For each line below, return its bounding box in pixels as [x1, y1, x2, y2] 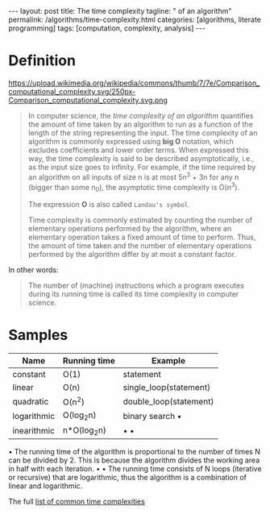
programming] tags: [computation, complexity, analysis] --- [8, 23, 206, 33]
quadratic [12, 396, 49, 407]
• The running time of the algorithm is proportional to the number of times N [8, 446, 260, 456]
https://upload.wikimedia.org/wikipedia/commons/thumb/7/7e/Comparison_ [8, 78, 260, 88]
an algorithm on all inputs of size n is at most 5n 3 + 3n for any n [27, 171, 239, 182]
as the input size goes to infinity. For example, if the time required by [27, 162, 256, 172]
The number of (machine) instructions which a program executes [27, 280, 244, 291]
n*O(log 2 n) [63, 425, 106, 437]
